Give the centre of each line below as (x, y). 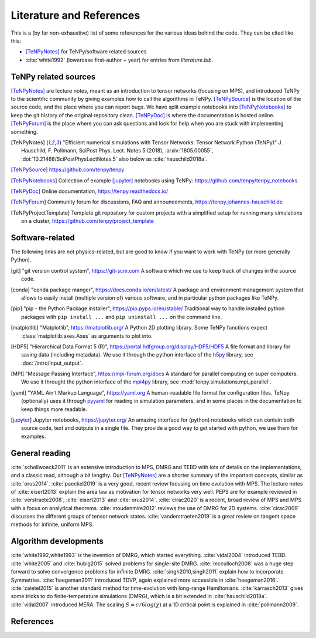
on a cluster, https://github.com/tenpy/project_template (88, 221)
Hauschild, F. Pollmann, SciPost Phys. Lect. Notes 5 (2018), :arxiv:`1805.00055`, (117, 151)
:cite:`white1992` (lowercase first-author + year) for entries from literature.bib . (119, 60)
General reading (41, 453)
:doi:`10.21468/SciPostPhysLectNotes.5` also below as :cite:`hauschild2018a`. (114, 159)
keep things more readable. (54, 409)
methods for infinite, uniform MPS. (52, 524)
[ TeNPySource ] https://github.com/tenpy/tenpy (68, 169)
